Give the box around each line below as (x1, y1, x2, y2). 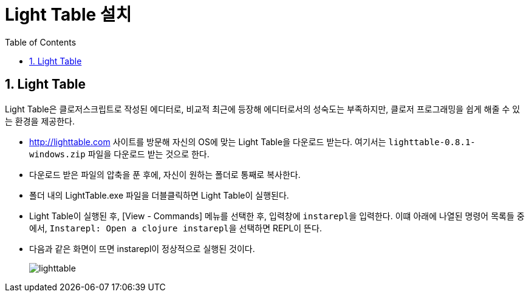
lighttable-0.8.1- (388, 137, 476, 147)
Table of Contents (5, 36, 77, 47)
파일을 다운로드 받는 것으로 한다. (87, 148, 210, 159)
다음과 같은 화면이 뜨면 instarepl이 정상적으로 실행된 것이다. (29, 243, 255, 254)
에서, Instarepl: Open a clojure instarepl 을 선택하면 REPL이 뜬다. (29, 222, 322, 233)
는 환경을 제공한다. (5, 115, 75, 126)
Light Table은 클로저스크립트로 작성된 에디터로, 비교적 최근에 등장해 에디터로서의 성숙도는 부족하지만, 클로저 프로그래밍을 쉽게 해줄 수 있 (5, 103, 520, 114)
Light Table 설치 (5, 4, 132, 25)
